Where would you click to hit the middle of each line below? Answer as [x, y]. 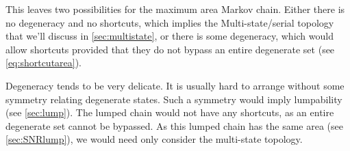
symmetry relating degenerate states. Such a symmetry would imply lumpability [174, 99]
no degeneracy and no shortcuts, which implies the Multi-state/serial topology [170, 22]
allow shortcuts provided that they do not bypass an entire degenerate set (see [170, 49]
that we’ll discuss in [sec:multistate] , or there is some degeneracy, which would [170, 36]
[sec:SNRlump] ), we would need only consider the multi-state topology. [154, 139]
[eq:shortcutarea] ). [44, 63]
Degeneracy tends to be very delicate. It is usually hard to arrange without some [175, 85]
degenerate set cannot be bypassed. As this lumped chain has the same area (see [174, 125]
